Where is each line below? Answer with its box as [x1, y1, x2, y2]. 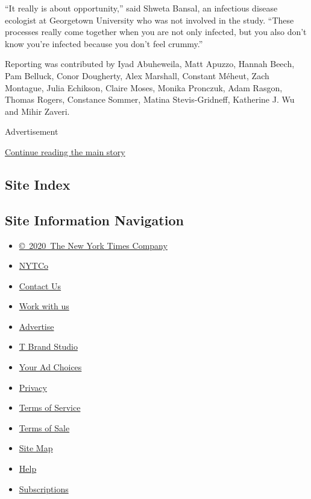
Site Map [19, 442, 53, 454]
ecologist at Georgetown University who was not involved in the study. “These [5, 13, 294, 26]
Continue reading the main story [5, 145, 125, 158]
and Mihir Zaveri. [5, 105, 70, 117]
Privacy [19, 381, 47, 393]
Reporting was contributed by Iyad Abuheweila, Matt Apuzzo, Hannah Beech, [5, 57, 295, 70]
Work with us [19, 300, 69, 312]
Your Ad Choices [19, 361, 82, 373]
